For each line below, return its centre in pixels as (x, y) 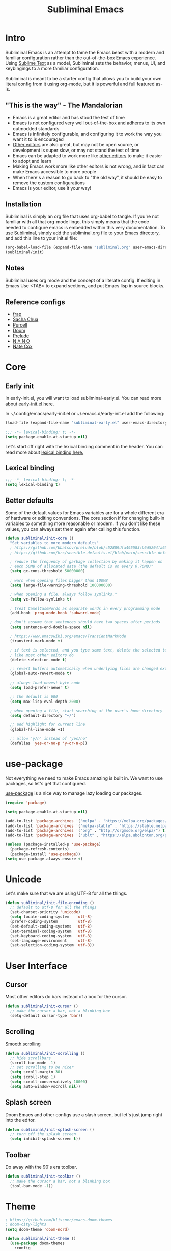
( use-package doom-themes (37, 1243)
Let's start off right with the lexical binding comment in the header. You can (84, 446)
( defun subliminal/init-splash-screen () (50, 1129)
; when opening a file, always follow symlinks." (63, 594)
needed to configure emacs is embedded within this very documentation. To (85, 227)
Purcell (20, 324)
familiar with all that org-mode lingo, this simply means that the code (77, 222)
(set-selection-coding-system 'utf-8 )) (52, 945)
